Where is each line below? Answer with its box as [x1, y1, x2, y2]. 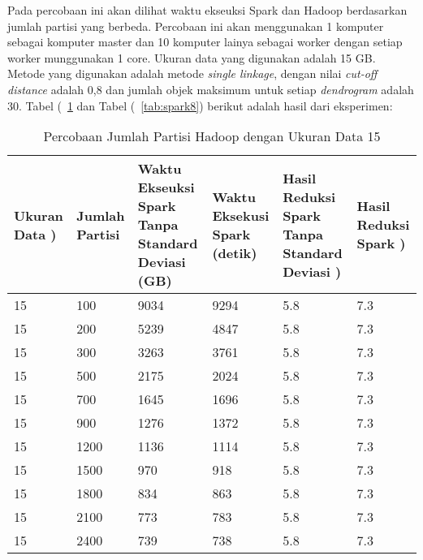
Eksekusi [212, 205, 270, 225]
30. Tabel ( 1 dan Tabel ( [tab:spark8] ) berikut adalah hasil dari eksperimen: [7, 97, 393, 114]
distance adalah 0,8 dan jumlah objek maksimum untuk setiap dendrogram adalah [7, 80, 414, 97]
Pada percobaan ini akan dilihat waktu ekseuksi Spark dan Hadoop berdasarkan [7, 2, 408, 18]
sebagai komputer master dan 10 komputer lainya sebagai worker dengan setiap [7, 33, 403, 50]
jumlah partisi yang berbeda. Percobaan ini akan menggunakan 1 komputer [7, 17, 384, 34]
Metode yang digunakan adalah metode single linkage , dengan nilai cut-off [7, 65, 378, 82]
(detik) [212, 243, 257, 262]
